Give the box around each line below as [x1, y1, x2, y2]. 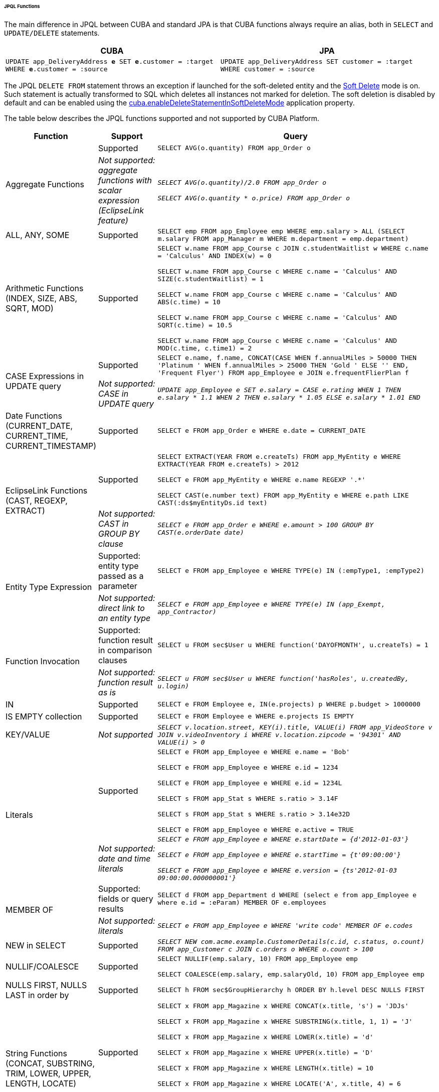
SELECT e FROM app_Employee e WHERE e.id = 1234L [157, 779, 342, 787]
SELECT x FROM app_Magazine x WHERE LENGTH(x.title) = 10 [157, 1064, 374, 1072]
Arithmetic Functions [6, 283, 84, 293]
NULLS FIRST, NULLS [6, 980, 87, 990]
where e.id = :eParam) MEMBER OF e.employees [157, 898, 327, 906]
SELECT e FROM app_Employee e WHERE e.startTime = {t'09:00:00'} [157, 851, 401, 859]
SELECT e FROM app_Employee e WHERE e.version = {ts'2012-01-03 [157, 866, 397, 874]
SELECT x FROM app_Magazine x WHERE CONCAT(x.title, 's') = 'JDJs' [157, 1002, 409, 1010]
